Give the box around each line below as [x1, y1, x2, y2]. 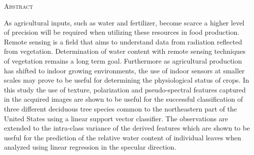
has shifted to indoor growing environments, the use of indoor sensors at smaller [4, 65, 245, 75]
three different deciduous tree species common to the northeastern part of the [4, 103, 237, 113]
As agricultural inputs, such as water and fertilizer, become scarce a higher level [4, 17, 245, 27]
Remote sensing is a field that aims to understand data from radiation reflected [4, 36, 242, 46]
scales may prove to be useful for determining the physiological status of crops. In [4, 75, 250, 85]
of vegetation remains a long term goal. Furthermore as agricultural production [4, 55, 242, 66]
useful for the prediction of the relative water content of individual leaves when [4, 132, 241, 142]
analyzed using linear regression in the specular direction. [4, 142, 177, 152]
